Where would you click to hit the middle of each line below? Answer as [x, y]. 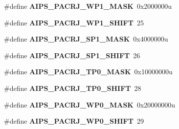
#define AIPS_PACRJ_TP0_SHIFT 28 [73, 88]
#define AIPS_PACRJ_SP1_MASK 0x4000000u [86, 39]
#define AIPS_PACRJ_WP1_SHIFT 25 [74, 22]
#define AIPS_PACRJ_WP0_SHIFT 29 [74, 121]
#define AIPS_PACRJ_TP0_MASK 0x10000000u [88, 72]
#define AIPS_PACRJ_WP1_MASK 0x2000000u [88, 6]
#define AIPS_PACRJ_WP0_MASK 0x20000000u [90, 104]
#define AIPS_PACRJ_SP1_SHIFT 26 [72, 55]
